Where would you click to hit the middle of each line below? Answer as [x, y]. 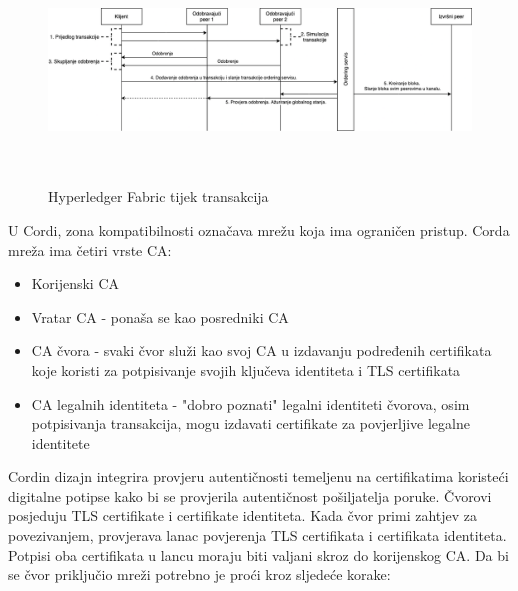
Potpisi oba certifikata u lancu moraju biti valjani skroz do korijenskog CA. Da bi [258, 554]
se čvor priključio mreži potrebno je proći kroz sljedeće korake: [199, 574]
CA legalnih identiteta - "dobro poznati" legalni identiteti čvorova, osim [250, 403]
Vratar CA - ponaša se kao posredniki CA [160, 316]
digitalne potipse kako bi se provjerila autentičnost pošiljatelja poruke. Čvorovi [250, 495]
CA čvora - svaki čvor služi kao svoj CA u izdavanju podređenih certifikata [261, 350]
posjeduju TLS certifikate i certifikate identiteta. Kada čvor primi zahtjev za [243, 515]
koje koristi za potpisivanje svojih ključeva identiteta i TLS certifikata [246, 369]
